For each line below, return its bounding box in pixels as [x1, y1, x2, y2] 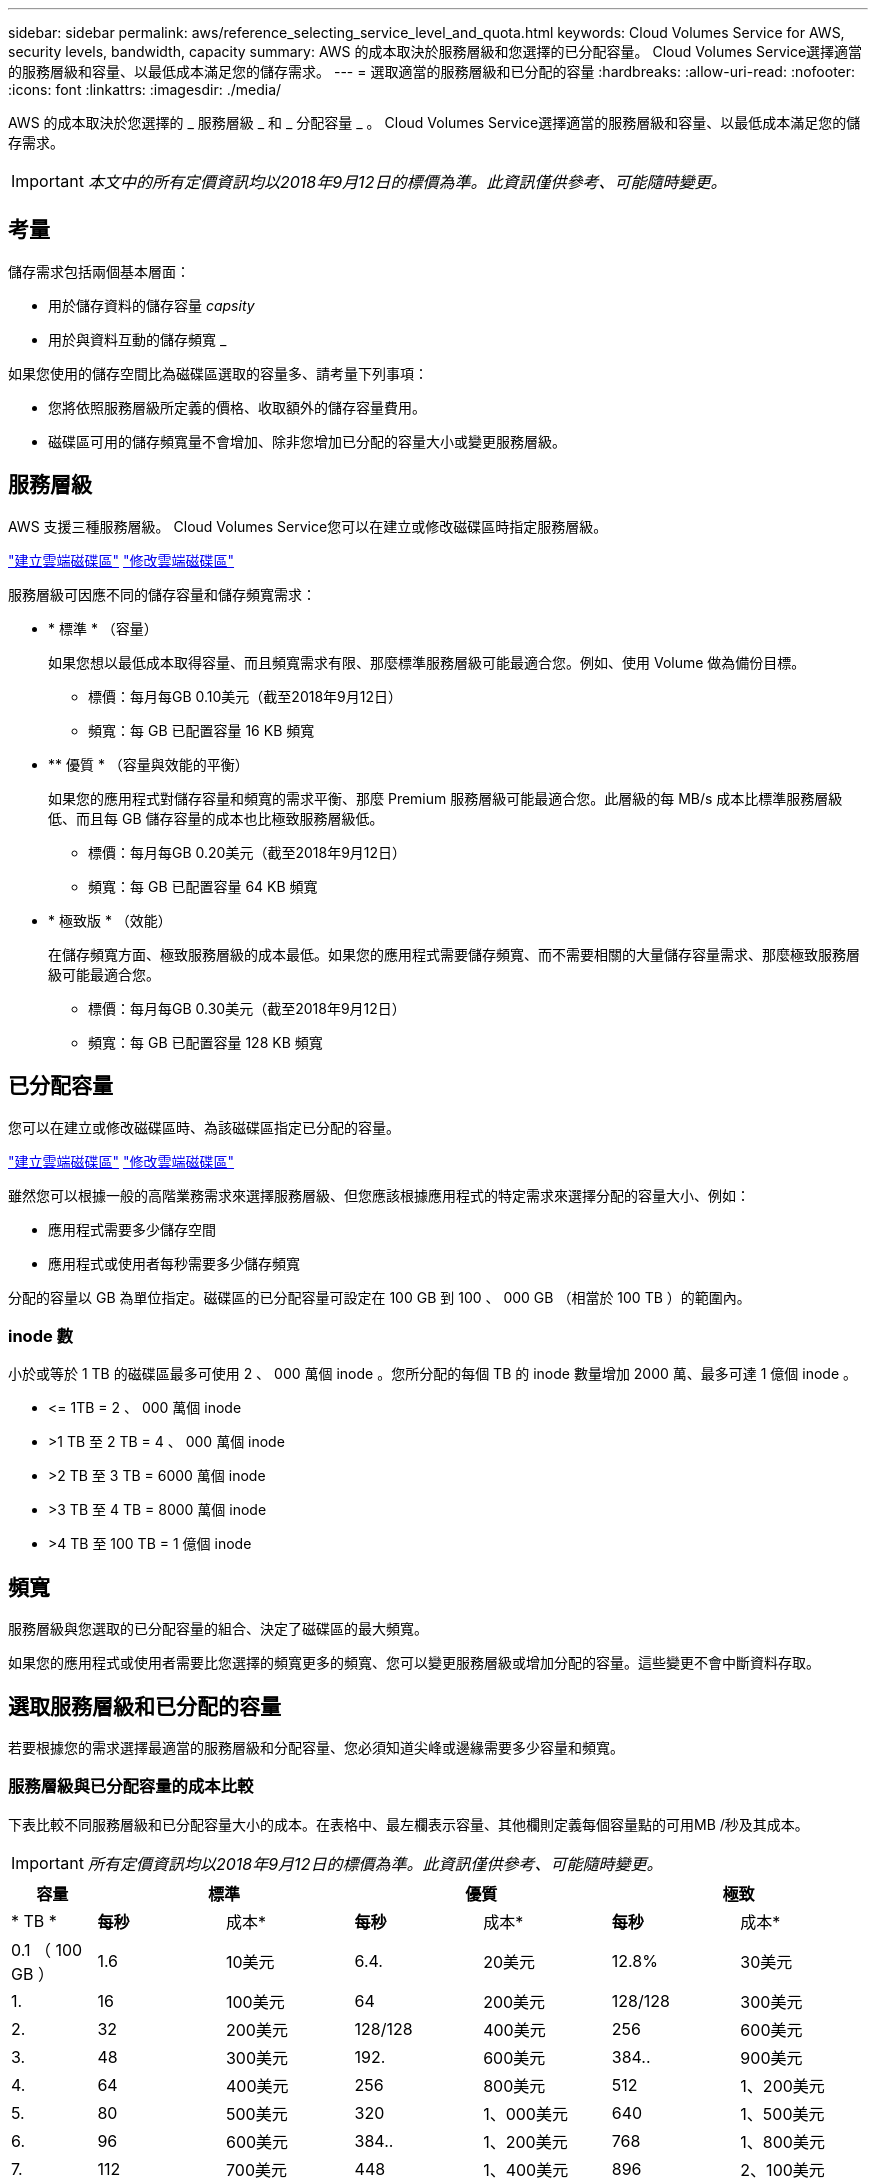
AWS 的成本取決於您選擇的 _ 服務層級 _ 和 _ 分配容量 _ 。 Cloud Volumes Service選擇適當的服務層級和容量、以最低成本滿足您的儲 [8, 114, 861, 131]
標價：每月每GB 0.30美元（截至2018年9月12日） [88, 999, 406, 1017]
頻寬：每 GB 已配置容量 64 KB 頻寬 [88, 877, 318, 895]
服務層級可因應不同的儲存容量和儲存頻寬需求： [8, 585, 316, 603]
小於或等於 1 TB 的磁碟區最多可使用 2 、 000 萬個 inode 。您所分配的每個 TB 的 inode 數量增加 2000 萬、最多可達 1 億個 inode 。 [8, 1365, 858, 1383]
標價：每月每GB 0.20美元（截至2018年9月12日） [88, 843, 407, 861]
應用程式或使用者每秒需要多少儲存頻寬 [48, 1254, 300, 1272]
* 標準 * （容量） [48, 619, 158, 637]
